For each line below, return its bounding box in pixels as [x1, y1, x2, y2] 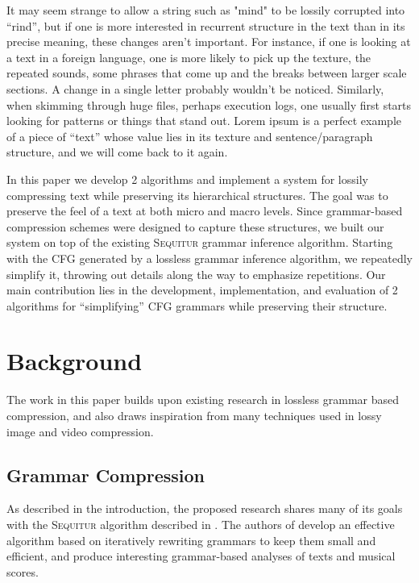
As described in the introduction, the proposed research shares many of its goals [6, 500, 403, 517]
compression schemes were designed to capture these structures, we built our [6, 218, 384, 235]
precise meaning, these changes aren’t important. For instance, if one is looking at [6, 33, 411, 50]
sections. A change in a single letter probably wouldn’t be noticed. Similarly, [6, 80, 384, 97]
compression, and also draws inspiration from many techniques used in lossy [6, 407, 382, 423]
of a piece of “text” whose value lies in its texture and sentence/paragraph [6, 127, 373, 144]
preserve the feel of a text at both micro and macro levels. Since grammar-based [6, 202, 403, 219]
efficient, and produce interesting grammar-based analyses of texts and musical [6, 548, 396, 564]
